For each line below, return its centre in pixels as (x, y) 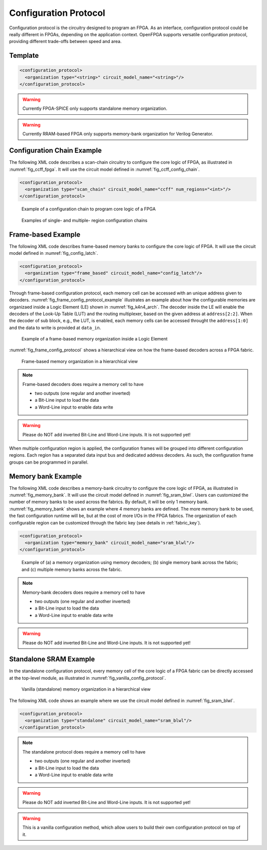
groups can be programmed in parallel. (49, 462)
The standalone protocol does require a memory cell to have (84, 752)
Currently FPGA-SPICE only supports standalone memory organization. (95, 108)
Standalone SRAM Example (52, 659)
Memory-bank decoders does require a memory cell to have (84, 592)
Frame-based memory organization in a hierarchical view (80, 361)
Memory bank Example (45, 476)
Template (24, 56)
